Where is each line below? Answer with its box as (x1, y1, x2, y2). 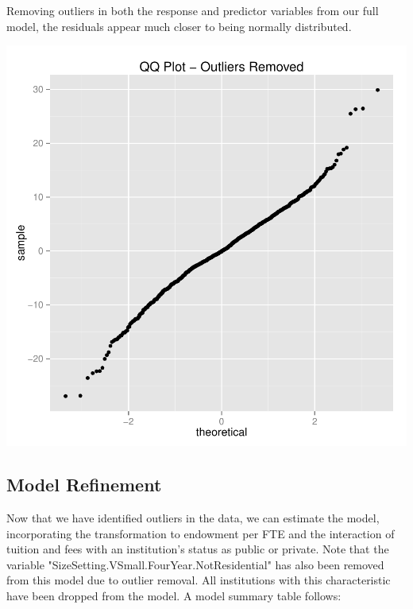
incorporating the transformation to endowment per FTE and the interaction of (6, 525, 395, 541)
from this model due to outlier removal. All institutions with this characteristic (6, 572, 391, 588)
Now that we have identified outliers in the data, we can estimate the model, (6, 509, 380, 526)
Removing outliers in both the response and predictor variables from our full (6, 2, 379, 18)
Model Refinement (6, 472, 162, 497)
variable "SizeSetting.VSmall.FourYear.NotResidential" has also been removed (6, 556, 384, 572)
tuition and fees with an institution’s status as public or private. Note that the (6, 541, 389, 557)
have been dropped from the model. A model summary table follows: (6, 587, 342, 603)
